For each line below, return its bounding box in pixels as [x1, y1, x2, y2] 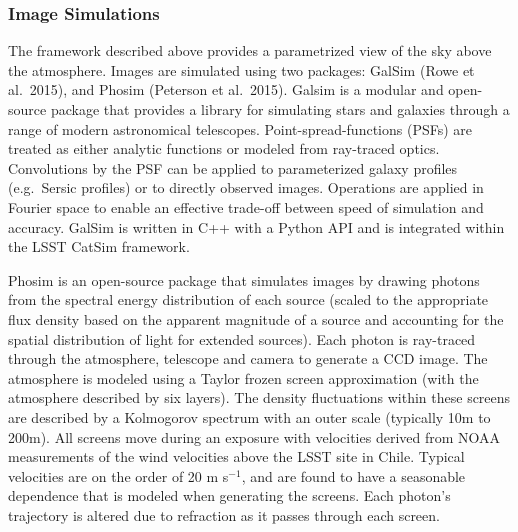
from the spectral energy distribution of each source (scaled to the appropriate [8, 289, 489, 310]
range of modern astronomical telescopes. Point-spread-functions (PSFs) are [8, 118, 473, 139]
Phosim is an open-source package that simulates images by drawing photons [8, 269, 480, 290]
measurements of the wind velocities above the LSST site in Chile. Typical [8, 446, 465, 467]
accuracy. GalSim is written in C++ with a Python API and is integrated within [8, 216, 505, 237]
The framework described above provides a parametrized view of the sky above [8, 40, 492, 61]
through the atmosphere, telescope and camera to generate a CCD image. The [8, 348, 488, 369]
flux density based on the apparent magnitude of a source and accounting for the [8, 308, 504, 329]
